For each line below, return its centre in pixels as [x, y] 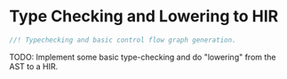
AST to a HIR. [34, 66]
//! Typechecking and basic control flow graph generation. [123, 40]
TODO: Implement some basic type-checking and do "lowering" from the [143, 57]
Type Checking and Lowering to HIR [144, 16]
